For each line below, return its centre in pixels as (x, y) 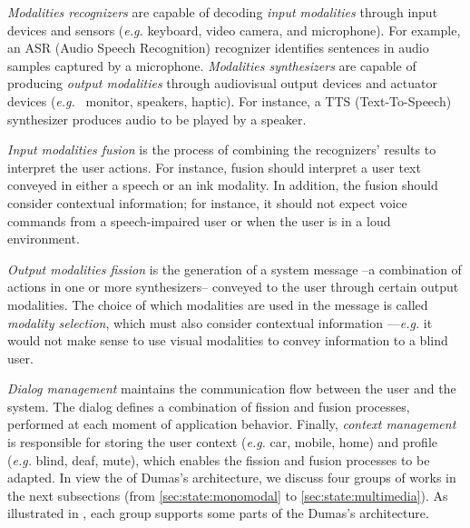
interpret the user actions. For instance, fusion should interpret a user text (214, 167)
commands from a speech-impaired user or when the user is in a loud (199, 220)
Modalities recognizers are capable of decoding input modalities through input (223, 12)
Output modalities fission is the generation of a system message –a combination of (235, 269)
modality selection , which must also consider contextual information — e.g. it (220, 322)
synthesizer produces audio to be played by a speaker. (157, 119)
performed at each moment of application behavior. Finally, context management (232, 424)
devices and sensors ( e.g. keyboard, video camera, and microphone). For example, (234, 30)
